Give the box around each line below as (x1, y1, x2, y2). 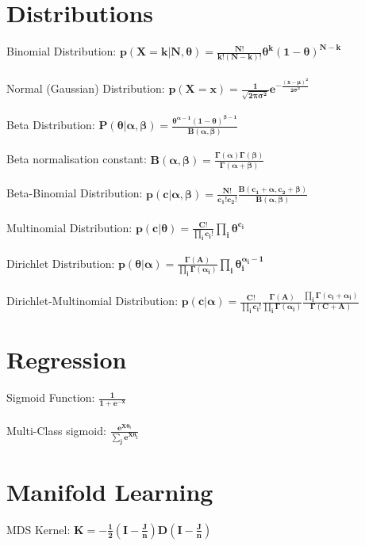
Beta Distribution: (6, 116, 95, 133)
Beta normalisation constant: (6, 151, 147, 167)
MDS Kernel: (6, 521, 71, 537)
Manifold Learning (6, 475, 213, 508)
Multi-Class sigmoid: (6, 422, 106, 438)
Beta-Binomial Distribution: (6, 185, 143, 201)
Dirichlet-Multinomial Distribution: (6, 292, 179, 308)
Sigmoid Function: (6, 389, 95, 406)
